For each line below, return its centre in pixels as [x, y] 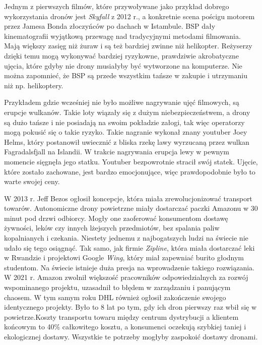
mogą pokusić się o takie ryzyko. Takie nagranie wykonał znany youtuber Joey [126, 132]
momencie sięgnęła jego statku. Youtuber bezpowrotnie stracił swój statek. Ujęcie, [131, 161]
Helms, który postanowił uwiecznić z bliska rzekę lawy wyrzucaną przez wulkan [127, 141]
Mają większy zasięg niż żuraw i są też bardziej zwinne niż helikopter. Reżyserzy [128, 46]
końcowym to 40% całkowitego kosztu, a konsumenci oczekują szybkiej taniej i [125, 327]
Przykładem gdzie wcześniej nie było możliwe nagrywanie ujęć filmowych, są [122, 102]
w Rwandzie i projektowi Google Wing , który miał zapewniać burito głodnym [124, 257]
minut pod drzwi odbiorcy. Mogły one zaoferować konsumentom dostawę [116, 218]
